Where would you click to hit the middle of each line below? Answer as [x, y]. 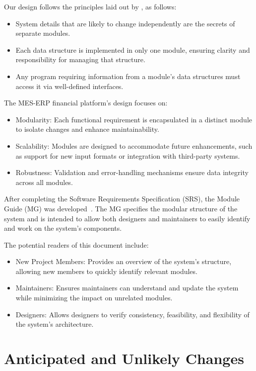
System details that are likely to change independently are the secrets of [125, 23]
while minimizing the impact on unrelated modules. [94, 298]
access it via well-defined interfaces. [69, 86]
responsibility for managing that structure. [80, 59]
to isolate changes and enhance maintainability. [87, 129]
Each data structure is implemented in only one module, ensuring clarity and [133, 49]
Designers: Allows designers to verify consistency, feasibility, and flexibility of [132, 314]
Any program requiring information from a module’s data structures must [128, 76]
